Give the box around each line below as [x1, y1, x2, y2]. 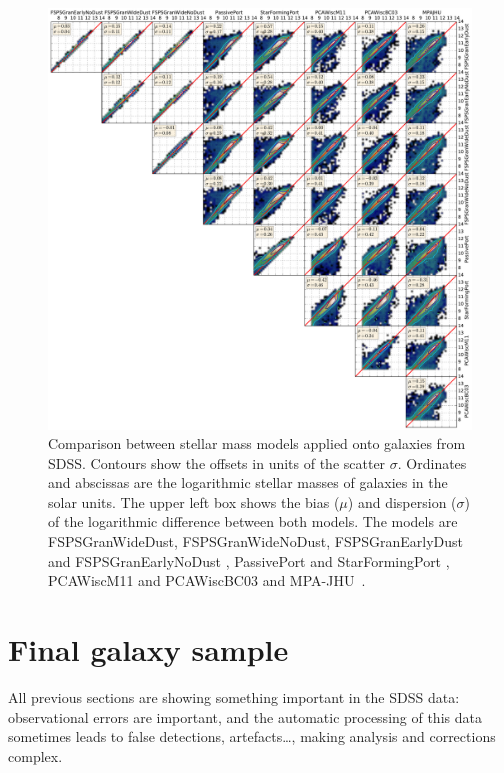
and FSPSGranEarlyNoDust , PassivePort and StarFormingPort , [48, 550, 450, 571]
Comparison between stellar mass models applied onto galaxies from [48, 433, 466, 454]
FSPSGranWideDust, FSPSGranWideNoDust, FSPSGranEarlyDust [48, 531, 464, 552]
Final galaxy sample [8, 629, 289, 670]
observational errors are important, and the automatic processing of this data [8, 706, 482, 727]
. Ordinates [397, 452, 467, 473]
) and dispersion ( [347, 491, 457, 512]
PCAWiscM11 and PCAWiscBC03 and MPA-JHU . [48, 570, 366, 591]
